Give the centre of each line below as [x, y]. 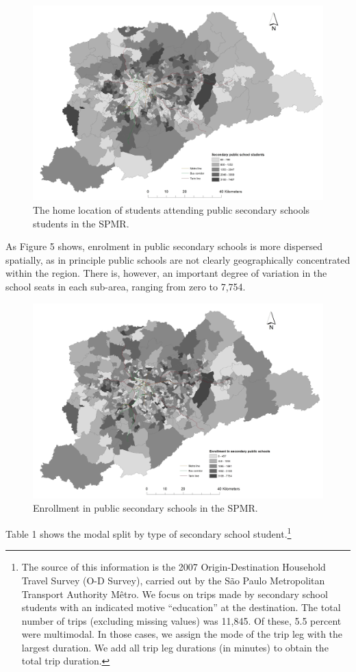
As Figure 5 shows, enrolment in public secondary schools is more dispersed [164, 246]
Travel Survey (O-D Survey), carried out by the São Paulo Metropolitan [173, 580]
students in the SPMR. [81, 223]
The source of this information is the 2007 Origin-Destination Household [174, 567]
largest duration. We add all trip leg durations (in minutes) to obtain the [175, 647]
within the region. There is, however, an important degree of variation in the [166, 273]
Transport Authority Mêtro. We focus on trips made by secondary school [175, 594]
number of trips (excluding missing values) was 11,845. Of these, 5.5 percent [181, 620]
